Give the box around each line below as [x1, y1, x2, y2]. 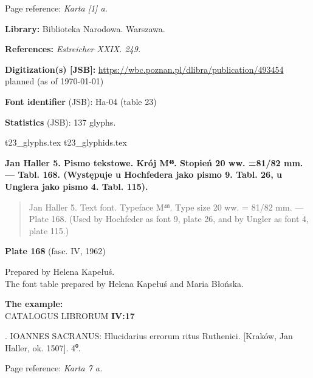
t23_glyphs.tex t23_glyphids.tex [5, 136, 127, 149]
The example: [5, 297, 63, 310]
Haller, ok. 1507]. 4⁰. [5, 341, 81, 354]
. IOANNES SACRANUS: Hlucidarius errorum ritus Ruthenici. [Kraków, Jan [5, 329, 293, 342]
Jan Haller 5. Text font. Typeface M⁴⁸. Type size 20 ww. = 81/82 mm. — [29, 200, 304, 213]
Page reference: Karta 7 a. [5, 362, 103, 374]
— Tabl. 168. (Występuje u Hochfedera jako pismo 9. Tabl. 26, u [5, 168, 282, 181]
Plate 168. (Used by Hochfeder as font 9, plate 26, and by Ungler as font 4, [29, 212, 309, 225]
